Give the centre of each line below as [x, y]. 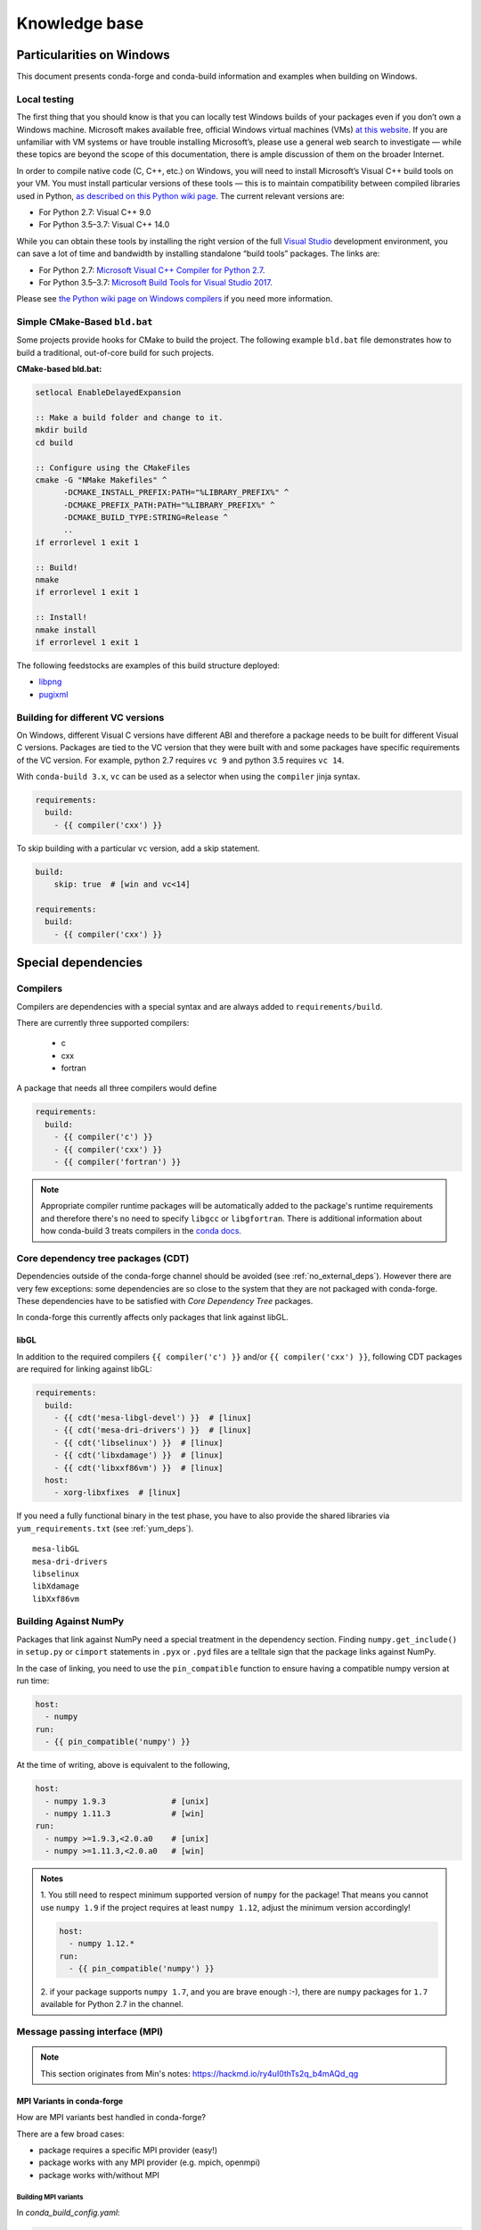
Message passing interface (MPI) [90, 2032]
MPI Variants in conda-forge [70, 2101]
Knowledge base [80, 23]
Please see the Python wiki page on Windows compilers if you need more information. [175, 299]
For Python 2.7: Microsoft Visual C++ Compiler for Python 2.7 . [152, 270]
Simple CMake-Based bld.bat [85, 322]
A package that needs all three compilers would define [117, 1088]
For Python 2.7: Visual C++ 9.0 [95, 212]
